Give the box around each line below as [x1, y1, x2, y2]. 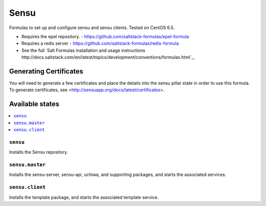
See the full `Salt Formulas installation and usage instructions [21, 47, 145, 53]
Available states [9, 100, 60, 108]
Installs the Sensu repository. [9, 149, 68, 155]
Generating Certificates [9, 67, 84, 75]
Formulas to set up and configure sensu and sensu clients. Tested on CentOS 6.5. [9, 25, 175, 31]
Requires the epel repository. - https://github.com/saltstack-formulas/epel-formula [21, 34, 189, 39]
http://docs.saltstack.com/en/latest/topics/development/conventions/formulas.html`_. [21, 54, 195, 60]
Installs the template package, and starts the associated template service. [9, 194, 159, 200]
